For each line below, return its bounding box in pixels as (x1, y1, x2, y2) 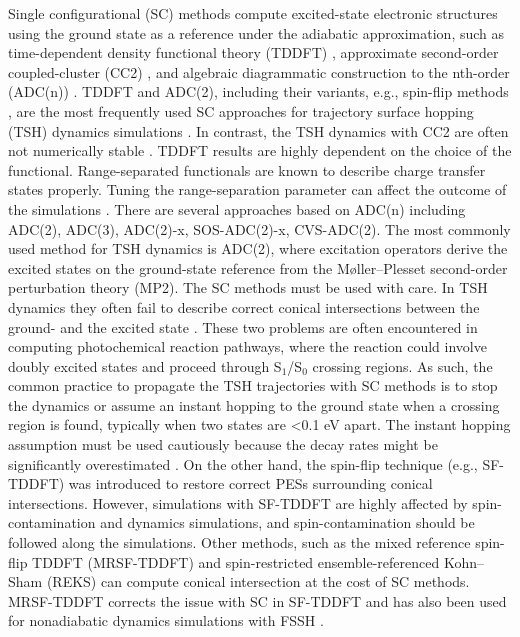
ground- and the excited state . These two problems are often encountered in (8, 316, 478, 337)
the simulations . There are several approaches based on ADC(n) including (8, 198, 466, 219)
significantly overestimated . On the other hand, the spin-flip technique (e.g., (8, 453, 478, 474)
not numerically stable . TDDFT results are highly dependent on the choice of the (8, 140, 512, 161)
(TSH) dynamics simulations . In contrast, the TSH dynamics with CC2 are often (8, 120, 509, 141)
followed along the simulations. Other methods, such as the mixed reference (8, 532, 471, 553)
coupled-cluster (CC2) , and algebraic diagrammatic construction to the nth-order (8, 61, 510, 82)
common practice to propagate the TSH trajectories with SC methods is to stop (8, 375, 498, 396)
